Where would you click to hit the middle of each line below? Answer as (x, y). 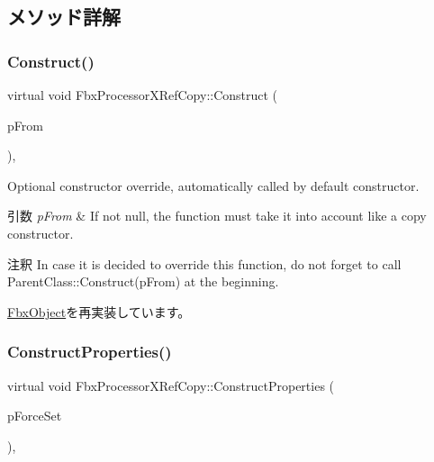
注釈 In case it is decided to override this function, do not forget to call (204, 263)
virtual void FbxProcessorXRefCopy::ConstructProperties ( (171, 385)
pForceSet (35, 416)
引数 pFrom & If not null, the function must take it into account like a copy (217, 216)
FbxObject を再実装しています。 (99, 311)
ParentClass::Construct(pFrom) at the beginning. (143, 281)
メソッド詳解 (64, 17)
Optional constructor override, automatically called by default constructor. (213, 185)
